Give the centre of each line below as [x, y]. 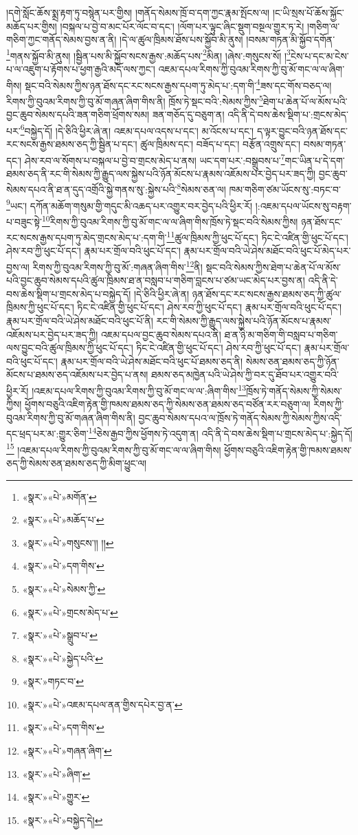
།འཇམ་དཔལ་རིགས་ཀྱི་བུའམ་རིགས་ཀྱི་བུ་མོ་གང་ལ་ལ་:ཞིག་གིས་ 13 [139, 390]
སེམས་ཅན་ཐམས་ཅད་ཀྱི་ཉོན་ [292, 361]
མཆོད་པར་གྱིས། [32, 26]
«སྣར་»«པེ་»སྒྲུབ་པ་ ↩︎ [60, 635]
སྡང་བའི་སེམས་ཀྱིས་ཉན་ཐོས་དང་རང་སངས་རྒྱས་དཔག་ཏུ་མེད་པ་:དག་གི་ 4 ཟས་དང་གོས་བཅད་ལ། [178, 84]
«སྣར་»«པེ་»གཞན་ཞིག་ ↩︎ [67, 751]
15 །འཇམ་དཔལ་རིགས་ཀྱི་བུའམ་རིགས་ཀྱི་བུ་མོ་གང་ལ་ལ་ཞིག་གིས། [114, 448]
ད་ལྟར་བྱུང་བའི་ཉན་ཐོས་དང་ [302, 130]
